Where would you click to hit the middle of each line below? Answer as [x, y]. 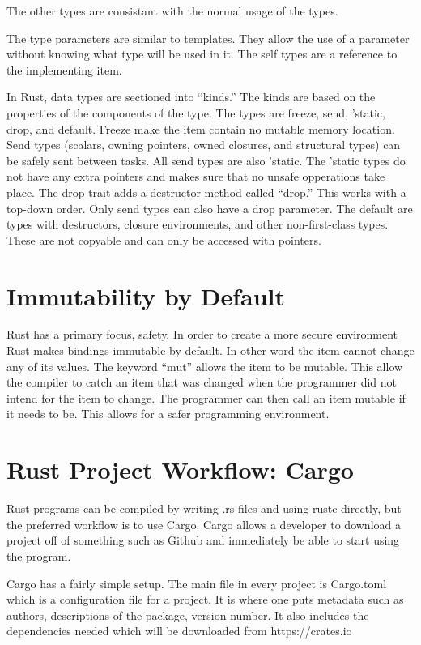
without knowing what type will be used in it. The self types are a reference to [202, 54]
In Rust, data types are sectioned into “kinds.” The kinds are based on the [191, 97]
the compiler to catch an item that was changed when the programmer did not [202, 382]
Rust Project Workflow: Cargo [180, 470]
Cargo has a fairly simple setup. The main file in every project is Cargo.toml [197, 583]
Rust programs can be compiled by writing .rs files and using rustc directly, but [204, 508]
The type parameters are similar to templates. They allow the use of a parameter [208, 38]
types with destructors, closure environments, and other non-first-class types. [198, 224]
